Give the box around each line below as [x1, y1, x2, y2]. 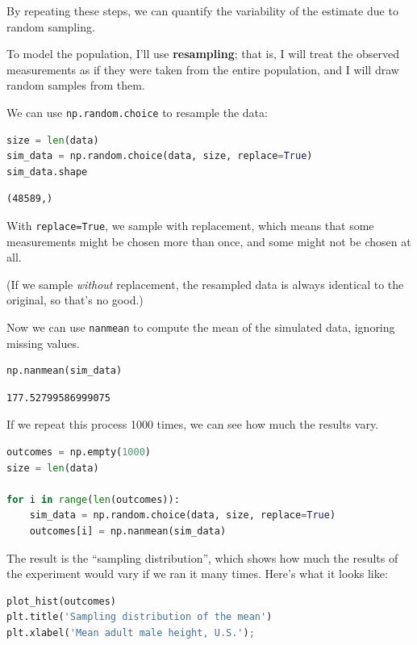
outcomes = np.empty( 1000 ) [6, 446, 152, 459]
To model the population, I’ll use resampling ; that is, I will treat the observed [6, 45, 400, 62]
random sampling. [6, 18, 95, 35]
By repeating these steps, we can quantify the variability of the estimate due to [6, 2, 398, 19]
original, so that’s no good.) [6, 291, 144, 308]
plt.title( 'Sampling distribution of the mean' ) [6, 611, 273, 623]
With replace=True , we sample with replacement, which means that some [6, 217, 374, 233]
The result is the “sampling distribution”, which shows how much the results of [6, 549, 398, 566]
